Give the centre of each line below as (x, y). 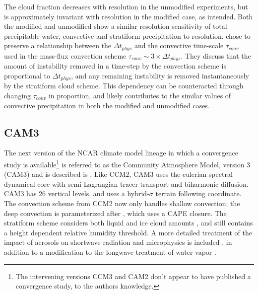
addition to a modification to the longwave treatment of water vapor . (110, 252)
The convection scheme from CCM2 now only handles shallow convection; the (122, 203)
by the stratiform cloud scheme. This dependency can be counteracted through (124, 86)
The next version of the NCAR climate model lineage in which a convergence (121, 153)
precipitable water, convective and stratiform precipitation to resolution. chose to (127, 36)
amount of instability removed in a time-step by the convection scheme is (115, 66)
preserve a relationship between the (58, 45)
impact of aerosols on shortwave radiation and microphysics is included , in (118, 242)
